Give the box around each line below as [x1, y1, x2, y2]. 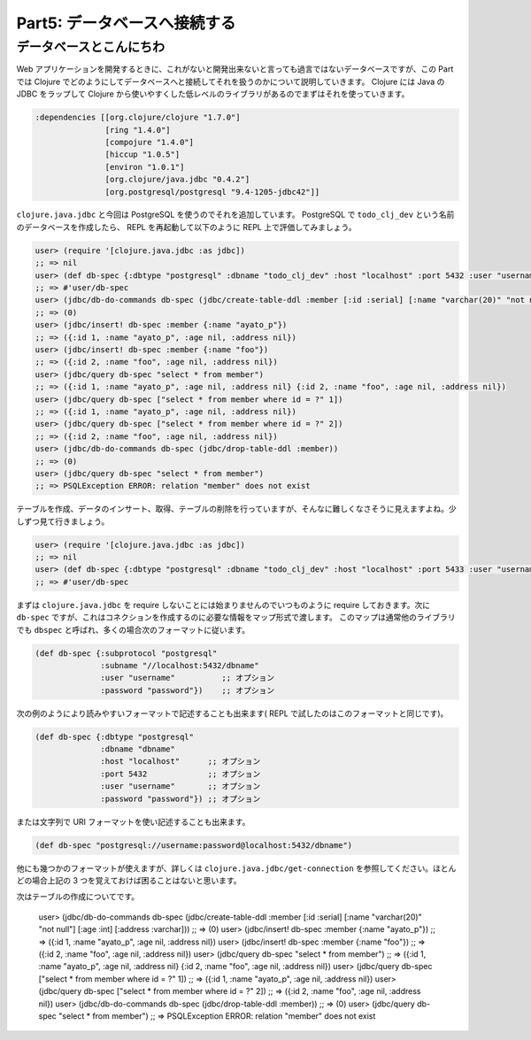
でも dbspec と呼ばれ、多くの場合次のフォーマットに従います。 [16, 624, 250, 635]
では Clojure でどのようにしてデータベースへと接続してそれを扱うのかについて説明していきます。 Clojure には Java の [16, 76, 445, 87]
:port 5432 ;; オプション [100, 768, 261, 779]
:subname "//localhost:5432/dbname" [100, 660, 260, 670]
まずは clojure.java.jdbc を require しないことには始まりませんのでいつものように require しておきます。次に [16, 599, 431, 610]
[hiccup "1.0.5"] [104, 150, 181, 159]
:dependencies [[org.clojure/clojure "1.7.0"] [35, 112, 241, 123]
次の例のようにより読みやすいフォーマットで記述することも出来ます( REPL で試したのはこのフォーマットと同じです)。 [16, 708, 449, 719]
